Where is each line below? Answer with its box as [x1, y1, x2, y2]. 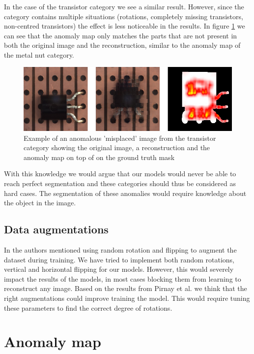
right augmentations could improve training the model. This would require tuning [4, 292, 250, 303]
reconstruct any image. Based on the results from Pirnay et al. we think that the [4, 283, 247, 293]
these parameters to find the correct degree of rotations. [4, 302, 172, 313]
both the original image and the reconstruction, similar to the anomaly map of [4, 40, 241, 50]
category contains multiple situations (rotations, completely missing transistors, [4, 11, 243, 21]
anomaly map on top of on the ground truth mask [24, 152, 175, 162]
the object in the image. [4, 197, 76, 208]
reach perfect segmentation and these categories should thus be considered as [4, 178, 236, 188]
